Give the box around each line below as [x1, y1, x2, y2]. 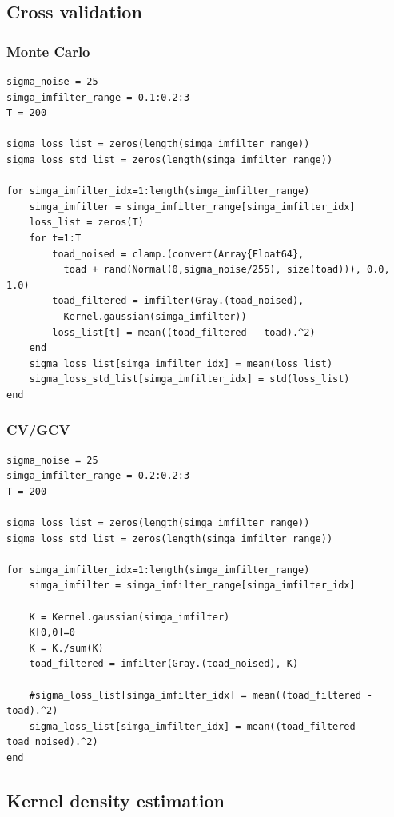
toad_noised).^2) [6, 736, 98, 748]
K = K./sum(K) [29, 642, 104, 654]
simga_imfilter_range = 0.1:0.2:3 [6, 91, 190, 103]
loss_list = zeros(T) [29, 217, 144, 229]
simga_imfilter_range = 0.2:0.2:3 [6, 470, 190, 482]
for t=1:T [29, 232, 82, 244]
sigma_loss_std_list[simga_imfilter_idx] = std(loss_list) [29, 373, 350, 385]
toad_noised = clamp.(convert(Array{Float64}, [52, 248, 304, 260]
